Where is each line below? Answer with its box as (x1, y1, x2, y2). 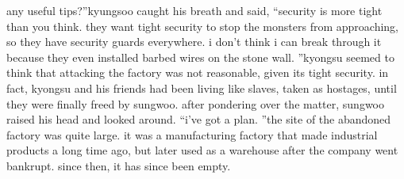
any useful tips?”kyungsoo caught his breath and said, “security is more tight (6, 2, 383, 18)
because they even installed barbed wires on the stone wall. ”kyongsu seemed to (6, 48, 394, 65)
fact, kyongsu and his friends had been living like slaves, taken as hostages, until (6, 79, 397, 96)
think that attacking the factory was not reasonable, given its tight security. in (6, 64, 389, 81)
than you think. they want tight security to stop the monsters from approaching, (6, 17, 398, 34)
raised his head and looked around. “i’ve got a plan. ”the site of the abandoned (6, 111, 391, 128)
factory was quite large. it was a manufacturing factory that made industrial (6, 126, 378, 143)
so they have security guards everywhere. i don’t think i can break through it (6, 33, 382, 50)
